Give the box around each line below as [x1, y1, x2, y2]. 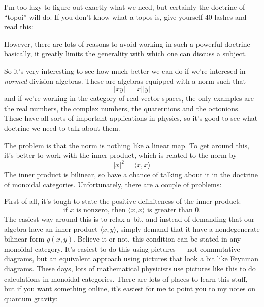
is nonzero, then [76, 207, 126, 214]
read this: [4, 21, 34, 32]
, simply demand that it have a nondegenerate [116, 223, 260, 234]
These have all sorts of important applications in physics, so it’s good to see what [4, 113, 258, 123]
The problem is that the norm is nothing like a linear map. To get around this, [4, 140, 250, 150]
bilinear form [4, 233, 45, 244]
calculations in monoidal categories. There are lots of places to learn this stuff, [4, 273, 248, 284]
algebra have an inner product [4, 223, 98, 234]
